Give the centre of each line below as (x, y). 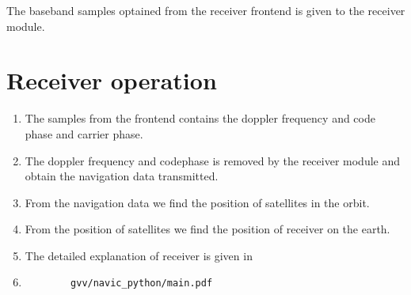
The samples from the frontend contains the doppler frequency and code (200, 118)
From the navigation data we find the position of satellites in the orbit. (197, 202)
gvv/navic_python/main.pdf (142, 284)
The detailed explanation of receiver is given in (139, 255)
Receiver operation (112, 80)
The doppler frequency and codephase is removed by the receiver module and (213, 160)
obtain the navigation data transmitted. (122, 176)
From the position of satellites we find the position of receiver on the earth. (207, 229)
